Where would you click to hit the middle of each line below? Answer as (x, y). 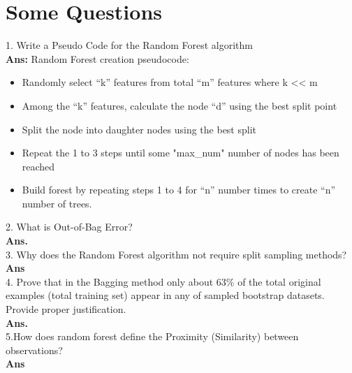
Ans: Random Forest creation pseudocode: (97, 58)
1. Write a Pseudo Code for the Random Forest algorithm (130, 45)
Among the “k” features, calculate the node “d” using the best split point (179, 105)
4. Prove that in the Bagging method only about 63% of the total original (163, 281)
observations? (34, 350)
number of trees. (57, 203)
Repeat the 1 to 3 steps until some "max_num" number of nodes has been (181, 153)
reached (38, 166)
